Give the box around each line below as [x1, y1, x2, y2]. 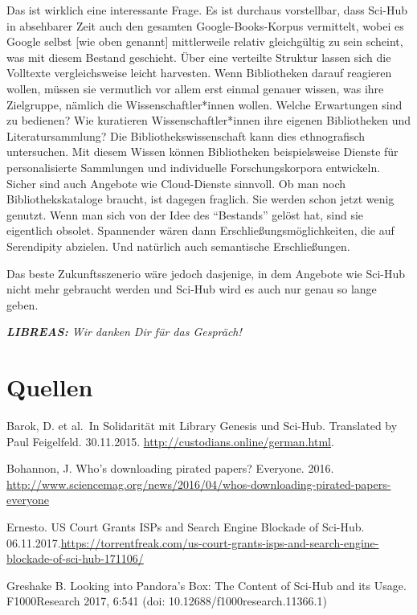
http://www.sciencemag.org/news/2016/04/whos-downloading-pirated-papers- [6, 475, 391, 492]
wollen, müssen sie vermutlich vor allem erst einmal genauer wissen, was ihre [6, 80, 384, 96]
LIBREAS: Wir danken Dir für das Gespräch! [6, 323, 242, 340]
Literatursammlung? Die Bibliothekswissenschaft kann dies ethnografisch [6, 127, 366, 144]
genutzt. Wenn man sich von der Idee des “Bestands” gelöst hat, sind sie [6, 206, 364, 223]
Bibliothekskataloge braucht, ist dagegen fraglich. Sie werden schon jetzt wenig [6, 191, 395, 207]
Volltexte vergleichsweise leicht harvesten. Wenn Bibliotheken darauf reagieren [6, 64, 392, 81]
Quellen [6, 371, 93, 404]
